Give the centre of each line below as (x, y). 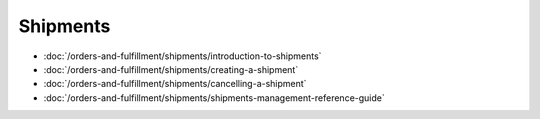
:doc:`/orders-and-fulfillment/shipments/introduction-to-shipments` (182, 56)
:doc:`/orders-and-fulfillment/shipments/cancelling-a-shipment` (175, 84)
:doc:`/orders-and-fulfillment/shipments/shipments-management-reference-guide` (214, 97)
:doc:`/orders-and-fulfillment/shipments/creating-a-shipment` (171, 69)
